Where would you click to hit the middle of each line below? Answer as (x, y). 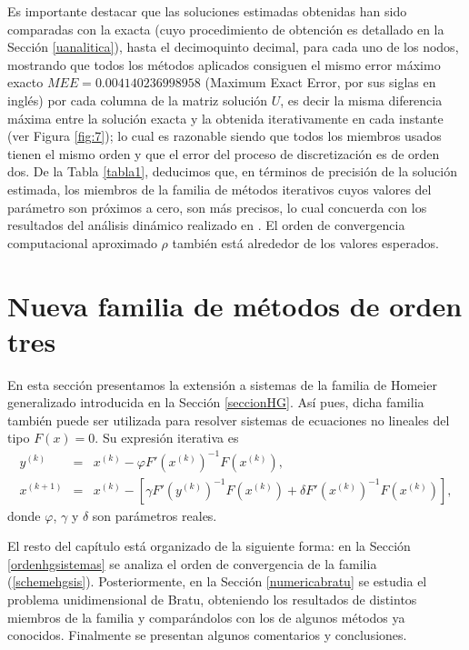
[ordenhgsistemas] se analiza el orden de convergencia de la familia (192, 563)
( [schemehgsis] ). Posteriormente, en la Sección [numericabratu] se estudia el (217, 581)
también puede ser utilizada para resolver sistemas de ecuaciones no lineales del (229, 420)
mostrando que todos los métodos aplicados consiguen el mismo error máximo (224, 64)
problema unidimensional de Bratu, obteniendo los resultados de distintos (212, 599)
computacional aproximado (82, 242)
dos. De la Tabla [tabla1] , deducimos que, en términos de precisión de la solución (232, 171)
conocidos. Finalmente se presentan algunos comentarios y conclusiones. (207, 635)
